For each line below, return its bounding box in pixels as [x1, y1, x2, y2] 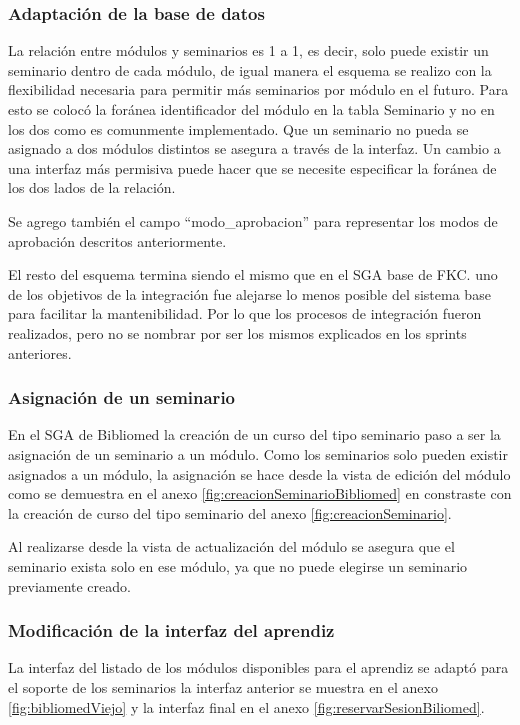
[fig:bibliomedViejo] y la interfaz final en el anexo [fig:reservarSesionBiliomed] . [8, 696, 485, 717]
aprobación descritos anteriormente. [8, 230, 227, 251]
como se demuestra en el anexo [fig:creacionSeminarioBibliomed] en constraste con [8, 483, 512, 504]
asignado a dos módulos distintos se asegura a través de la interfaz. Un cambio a [8, 138, 501, 159]
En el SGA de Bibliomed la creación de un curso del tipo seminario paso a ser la [8, 424, 501, 445]
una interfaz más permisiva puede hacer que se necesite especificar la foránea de [8, 157, 497, 178]
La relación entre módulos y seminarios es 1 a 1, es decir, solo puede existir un [8, 40, 489, 61]
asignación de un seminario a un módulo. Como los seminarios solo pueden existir [8, 443, 508, 464]
